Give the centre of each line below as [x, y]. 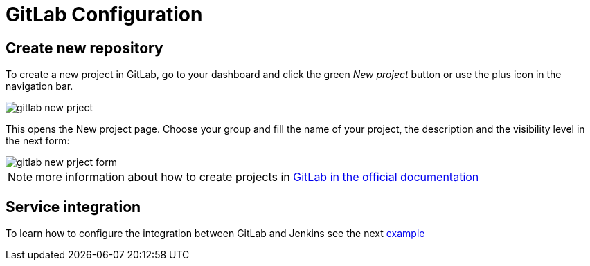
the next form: [38, 141]
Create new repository [84, 48]
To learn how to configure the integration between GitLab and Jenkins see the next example [215, 234]
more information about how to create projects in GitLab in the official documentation [257, 177]
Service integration [73, 207]
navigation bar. [39, 86]
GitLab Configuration [104, 15]
